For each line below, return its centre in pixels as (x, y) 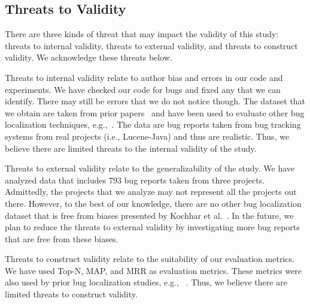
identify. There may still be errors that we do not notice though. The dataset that (155, 101)
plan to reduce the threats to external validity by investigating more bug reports (152, 227)
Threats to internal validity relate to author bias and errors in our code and (144, 77)
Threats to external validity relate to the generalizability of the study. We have (150, 168)
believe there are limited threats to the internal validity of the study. (131, 148)
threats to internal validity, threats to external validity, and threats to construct (151, 45)
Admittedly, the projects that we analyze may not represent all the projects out (151, 192)
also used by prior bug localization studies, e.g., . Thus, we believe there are (146, 282)
